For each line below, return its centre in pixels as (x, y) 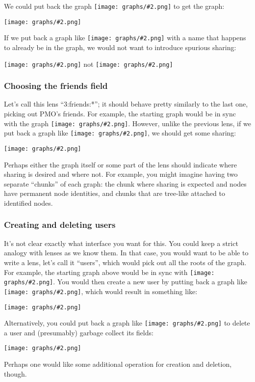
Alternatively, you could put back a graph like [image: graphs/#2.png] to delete (127, 323)
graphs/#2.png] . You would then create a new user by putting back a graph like (126, 282)
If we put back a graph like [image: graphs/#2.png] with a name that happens (125, 38)
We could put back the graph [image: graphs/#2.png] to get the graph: (114, 6)
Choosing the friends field (56, 86)
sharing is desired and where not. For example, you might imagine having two (121, 174)
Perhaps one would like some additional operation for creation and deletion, (118, 364)
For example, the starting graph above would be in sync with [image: (109, 272)
